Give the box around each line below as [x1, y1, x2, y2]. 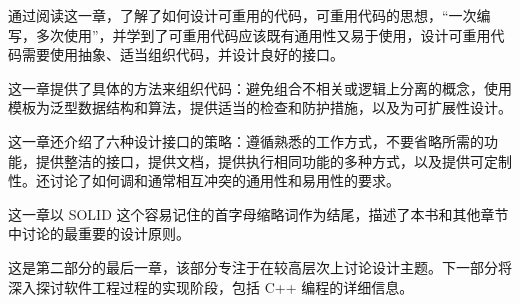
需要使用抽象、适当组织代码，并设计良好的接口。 [21, 44, 344, 65]
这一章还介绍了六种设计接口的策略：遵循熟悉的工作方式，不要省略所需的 [8, 130, 484, 151]
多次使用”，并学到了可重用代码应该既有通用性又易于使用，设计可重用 [35, 24, 491, 45]
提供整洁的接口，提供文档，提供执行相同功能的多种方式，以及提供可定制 [35, 150, 512, 171]
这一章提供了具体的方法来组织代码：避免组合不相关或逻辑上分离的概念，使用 [8, 77, 512, 98]
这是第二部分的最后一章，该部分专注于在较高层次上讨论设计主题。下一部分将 [8, 256, 512, 277]
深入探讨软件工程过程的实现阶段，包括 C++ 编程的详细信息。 [8, 276, 414, 297]
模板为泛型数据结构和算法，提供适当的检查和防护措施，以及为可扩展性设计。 [8, 97, 512, 118]
